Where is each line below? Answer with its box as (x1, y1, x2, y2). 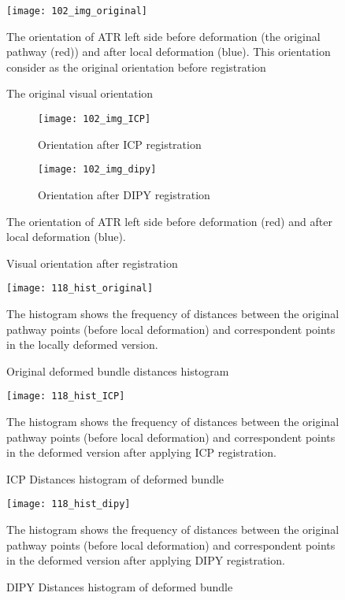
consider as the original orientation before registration (6, 58, 266, 75)
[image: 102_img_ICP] (38, 113, 151, 125)
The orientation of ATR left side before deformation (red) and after (6, 213, 332, 229)
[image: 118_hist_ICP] (6, 391, 125, 402)
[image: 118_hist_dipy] (6, 498, 131, 510)
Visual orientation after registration (6, 254, 178, 271)
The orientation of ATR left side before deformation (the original (6, 28, 321, 44)
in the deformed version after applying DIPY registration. (6, 552, 285, 569)
